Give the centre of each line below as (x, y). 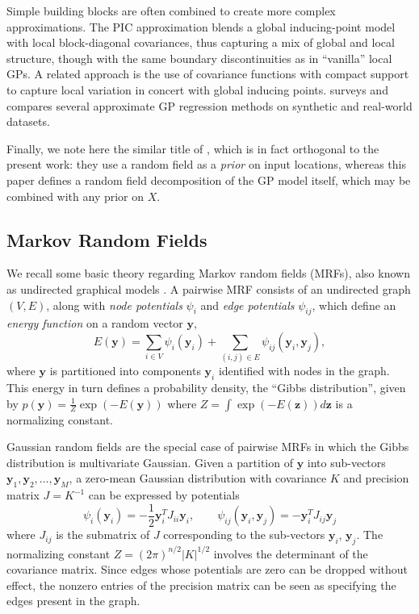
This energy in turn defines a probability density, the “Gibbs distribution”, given (206, 388)
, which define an (354, 305)
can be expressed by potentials (164, 495)
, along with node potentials (114, 305)
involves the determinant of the (291, 553)
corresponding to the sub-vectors (244, 535)
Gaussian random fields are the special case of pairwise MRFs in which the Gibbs (208, 447)
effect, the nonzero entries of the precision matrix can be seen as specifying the (201, 585)
